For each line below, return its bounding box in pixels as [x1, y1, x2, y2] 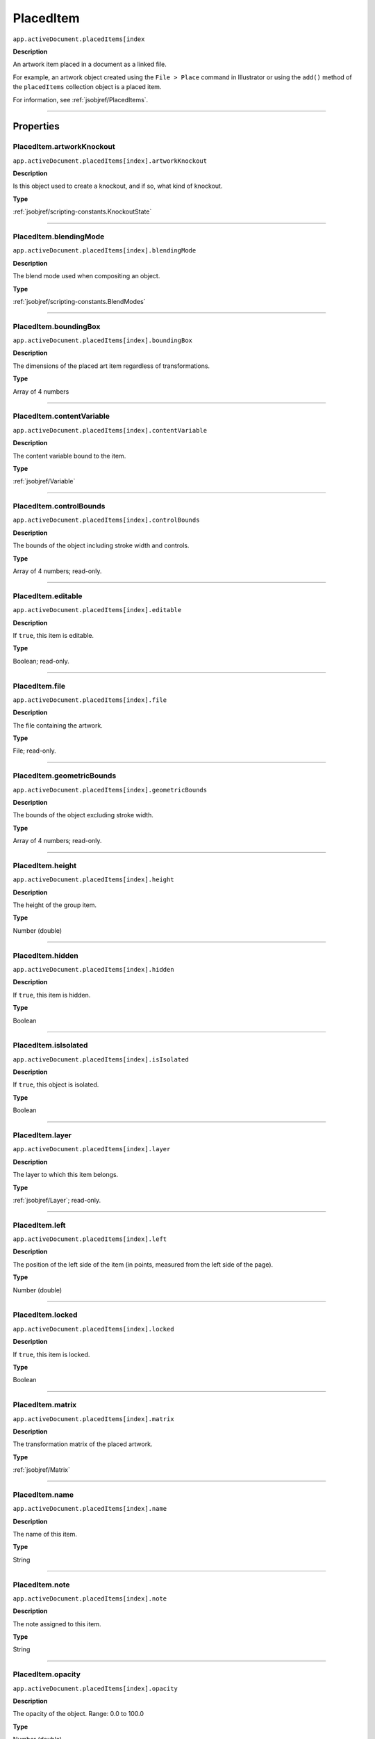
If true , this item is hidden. [12, 991, 91, 999]
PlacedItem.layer [12, 1130, 72, 1140]
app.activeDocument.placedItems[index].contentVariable [12, 426, 208, 434]
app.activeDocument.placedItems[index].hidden [12, 965, 174, 973]
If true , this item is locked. [12, 1350, 90, 1359]
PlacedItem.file [12, 681, 66, 691]
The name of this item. [12, 1530, 78, 1538]
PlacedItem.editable [12, 591, 83, 601]
